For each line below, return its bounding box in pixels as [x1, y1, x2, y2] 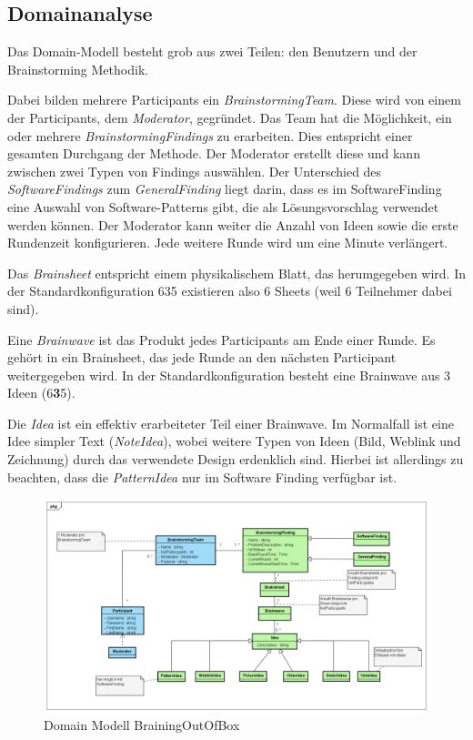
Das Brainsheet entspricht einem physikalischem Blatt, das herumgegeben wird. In [7, 263, 466, 282]
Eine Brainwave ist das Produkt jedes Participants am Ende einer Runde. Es [7, 329, 436, 349]
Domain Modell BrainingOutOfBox [44, 715, 240, 735]
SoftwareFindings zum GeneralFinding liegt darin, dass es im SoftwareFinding [7, 179, 442, 198]
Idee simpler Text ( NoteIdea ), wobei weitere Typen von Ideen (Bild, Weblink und [7, 431, 461, 451]
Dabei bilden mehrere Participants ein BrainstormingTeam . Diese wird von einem [7, 90, 461, 109]
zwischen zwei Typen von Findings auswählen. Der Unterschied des [7, 161, 382, 180]
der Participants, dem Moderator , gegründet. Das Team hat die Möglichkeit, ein [7, 107, 452, 127]
